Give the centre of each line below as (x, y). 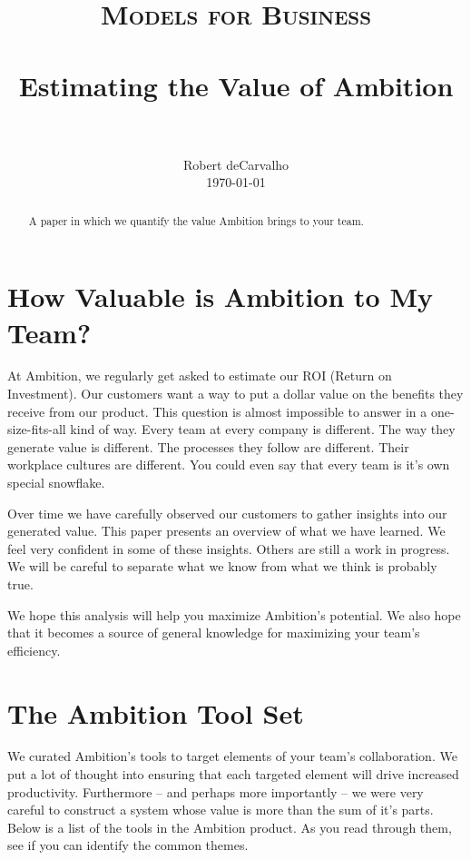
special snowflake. (56, 483)
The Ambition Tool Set (156, 712)
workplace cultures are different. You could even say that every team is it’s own (229, 465)
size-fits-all (37, 429)
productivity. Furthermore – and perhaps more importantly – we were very (216, 791)
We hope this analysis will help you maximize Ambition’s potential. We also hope (234, 614)
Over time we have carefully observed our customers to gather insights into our (227, 513)
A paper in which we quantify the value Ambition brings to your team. (196, 220)
